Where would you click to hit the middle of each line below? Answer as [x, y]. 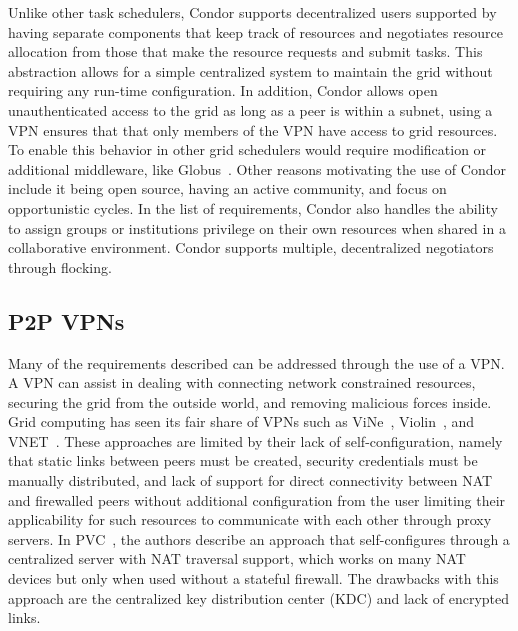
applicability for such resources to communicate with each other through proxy [250, 519]
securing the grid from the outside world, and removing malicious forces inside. [250, 401]
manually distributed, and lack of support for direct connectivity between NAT [250, 480]
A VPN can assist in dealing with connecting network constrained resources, [242, 382]
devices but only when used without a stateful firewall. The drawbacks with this [253, 578]
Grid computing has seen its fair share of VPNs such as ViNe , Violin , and [241, 421]
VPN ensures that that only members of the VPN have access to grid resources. [253, 129]
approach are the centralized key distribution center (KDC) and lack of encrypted [259, 597]
